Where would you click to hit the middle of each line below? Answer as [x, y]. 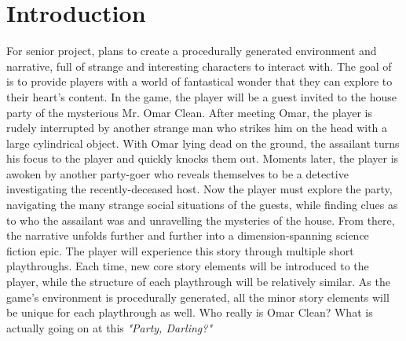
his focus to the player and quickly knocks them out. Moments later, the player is [203, 158]
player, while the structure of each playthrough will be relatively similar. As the [198, 282]
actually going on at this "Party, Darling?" [110, 327]
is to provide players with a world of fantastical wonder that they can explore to [199, 81]
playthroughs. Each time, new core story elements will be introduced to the [188, 266]
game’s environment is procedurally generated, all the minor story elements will [198, 297]
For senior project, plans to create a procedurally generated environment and [192, 51]
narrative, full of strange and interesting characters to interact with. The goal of [199, 66]
